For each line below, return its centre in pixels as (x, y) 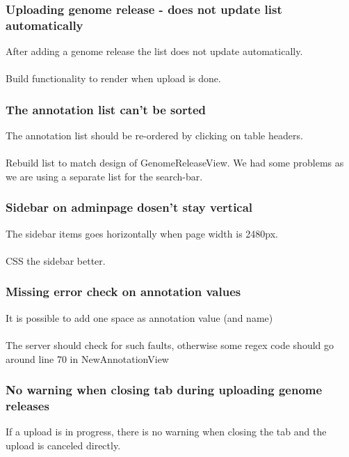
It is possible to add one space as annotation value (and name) (139, 317)
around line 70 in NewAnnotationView (87, 358)
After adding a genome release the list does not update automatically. (154, 51)
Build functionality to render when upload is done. (113, 78)
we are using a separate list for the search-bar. (104, 176)
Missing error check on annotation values (123, 292)
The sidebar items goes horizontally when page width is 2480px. (142, 233)
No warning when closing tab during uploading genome (164, 390)
